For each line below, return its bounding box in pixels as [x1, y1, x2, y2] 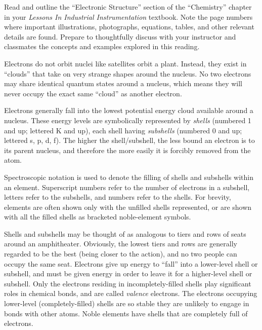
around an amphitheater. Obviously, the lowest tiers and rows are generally [4, 238, 238, 249]
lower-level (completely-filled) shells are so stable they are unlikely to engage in [4, 298, 249, 309]
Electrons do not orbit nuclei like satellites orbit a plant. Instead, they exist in [4, 58, 247, 68]
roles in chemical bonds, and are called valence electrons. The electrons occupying [4, 288, 257, 299]
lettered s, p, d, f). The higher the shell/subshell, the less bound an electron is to [4, 135, 255, 145]
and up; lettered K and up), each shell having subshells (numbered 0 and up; [4, 125, 242, 135]
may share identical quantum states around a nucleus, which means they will [4, 78, 243, 89]
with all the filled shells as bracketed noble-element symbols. [4, 211, 191, 222]
